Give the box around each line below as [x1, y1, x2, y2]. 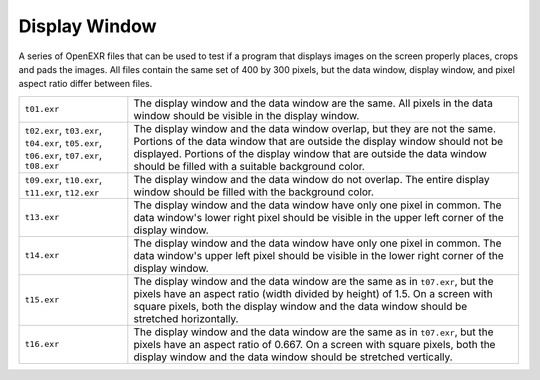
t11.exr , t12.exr [24, 185, 100, 199]
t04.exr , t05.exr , [24, 136, 103, 150]
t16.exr [24, 339, 60, 350]
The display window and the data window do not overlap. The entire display [133, 172, 490, 186]
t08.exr [24, 161, 60, 172]
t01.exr [24, 104, 60, 115]
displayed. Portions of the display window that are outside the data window [133, 146, 487, 160]
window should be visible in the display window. [133, 108, 360, 122]
